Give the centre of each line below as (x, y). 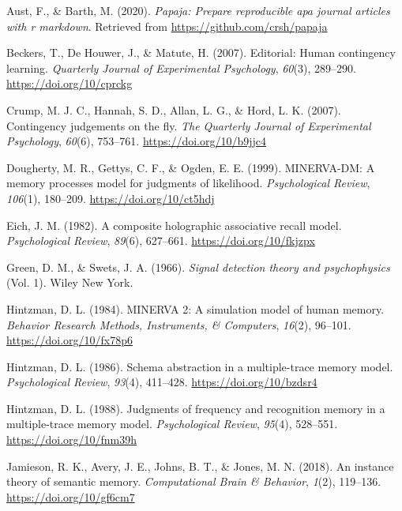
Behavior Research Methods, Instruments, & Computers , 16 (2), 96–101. (179, 324)
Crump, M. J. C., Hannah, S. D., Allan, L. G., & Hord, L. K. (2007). (174, 109)
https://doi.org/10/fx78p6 (70, 340)
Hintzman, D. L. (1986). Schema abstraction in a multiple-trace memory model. (200, 366)
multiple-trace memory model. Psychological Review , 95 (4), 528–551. (172, 424)
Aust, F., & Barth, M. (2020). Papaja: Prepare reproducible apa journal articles (198, 10)
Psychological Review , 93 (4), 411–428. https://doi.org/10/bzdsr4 (162, 382)
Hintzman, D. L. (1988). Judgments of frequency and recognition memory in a (196, 408)
